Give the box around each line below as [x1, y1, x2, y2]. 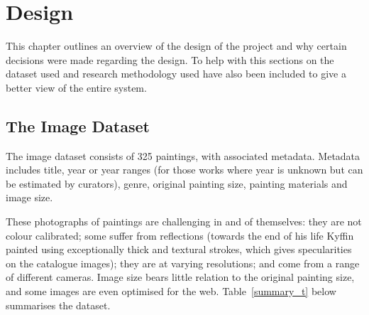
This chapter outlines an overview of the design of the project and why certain [6, 38, 347, 53]
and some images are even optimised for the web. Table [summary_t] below [6, 284, 336, 299]
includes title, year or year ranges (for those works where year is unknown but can [6, 162, 363, 177]
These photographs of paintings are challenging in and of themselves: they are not [6, 214, 362, 229]
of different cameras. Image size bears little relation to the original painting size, [6, 269, 355, 284]
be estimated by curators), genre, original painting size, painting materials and [6, 176, 348, 191]
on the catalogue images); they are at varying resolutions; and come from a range [6, 255, 360, 270]
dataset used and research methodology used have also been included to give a [6, 66, 346, 81]
